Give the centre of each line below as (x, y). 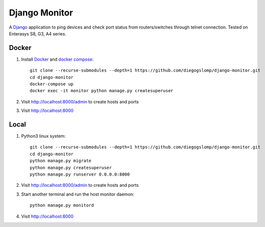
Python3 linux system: (43, 136)
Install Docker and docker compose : (57, 59)
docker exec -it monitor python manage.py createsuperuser (102, 91)
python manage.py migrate (61, 161)
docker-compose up (52, 84)
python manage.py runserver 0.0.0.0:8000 (80, 174)
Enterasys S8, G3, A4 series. (38, 33)
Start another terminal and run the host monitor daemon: (78, 194)
